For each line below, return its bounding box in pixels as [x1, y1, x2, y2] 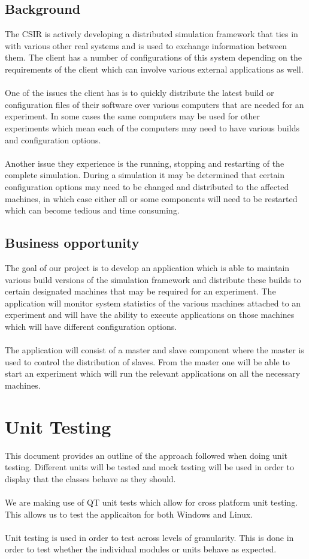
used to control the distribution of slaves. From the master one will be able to [5, 355, 290, 368]
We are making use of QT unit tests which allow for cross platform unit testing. [5, 495, 298, 508]
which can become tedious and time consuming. [5, 204, 180, 217]
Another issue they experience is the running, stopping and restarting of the [5, 157, 284, 169]
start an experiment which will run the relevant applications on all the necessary [5, 367, 301, 380]
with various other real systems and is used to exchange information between [5, 39, 287, 52]
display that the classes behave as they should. [5, 472, 176, 485]
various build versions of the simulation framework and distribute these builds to [5, 273, 301, 285]
